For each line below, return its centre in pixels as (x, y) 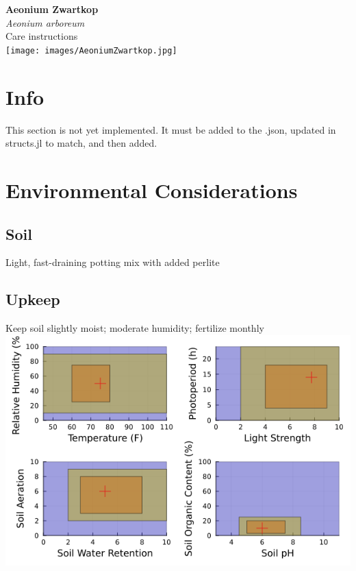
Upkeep (33, 299)
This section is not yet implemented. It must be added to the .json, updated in (171, 129)
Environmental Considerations (152, 190)
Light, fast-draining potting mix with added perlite (113, 262)
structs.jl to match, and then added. (81, 143)
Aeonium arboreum (45, 22)
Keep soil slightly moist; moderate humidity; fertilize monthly (135, 328)
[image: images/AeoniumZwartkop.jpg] (91, 50)
